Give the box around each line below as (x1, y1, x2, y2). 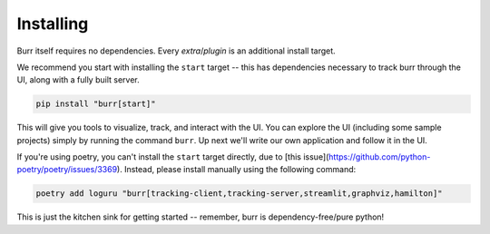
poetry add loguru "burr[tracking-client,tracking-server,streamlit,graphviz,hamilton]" (35, 189, 444, 199)
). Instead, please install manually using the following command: (116, 164, 357, 175)
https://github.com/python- (328, 151, 431, 162)
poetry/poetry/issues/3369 (16, 164, 118, 175)
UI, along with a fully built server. (16, 74, 140, 85)
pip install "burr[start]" (35, 99, 156, 109)
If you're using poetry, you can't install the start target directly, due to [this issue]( (16, 151, 329, 162)
